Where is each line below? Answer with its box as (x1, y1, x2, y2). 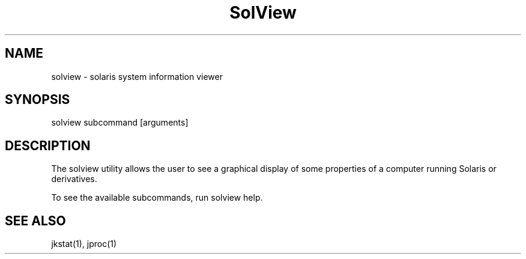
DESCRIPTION (5, 138, 91, 153)
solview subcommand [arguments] (51, 117, 189, 128)
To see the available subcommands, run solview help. (51, 192, 263, 203)
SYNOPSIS (5, 92, 70, 108)
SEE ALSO (5, 213, 66, 228)
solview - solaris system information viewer (51, 71, 223, 82)
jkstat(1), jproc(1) (51, 239, 117, 249)
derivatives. (51, 174, 97, 184)
